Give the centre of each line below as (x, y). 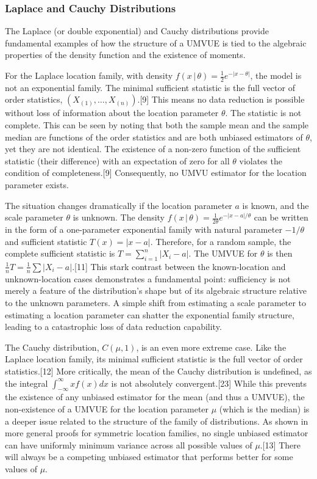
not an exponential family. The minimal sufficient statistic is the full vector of (150, 87)
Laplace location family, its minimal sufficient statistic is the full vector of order (154, 359)
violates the (261, 160)
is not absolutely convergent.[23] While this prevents (209, 383)
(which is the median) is (264, 408)
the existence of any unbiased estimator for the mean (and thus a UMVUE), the (155, 397)
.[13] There (280, 444)
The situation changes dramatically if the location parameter (119, 205)
